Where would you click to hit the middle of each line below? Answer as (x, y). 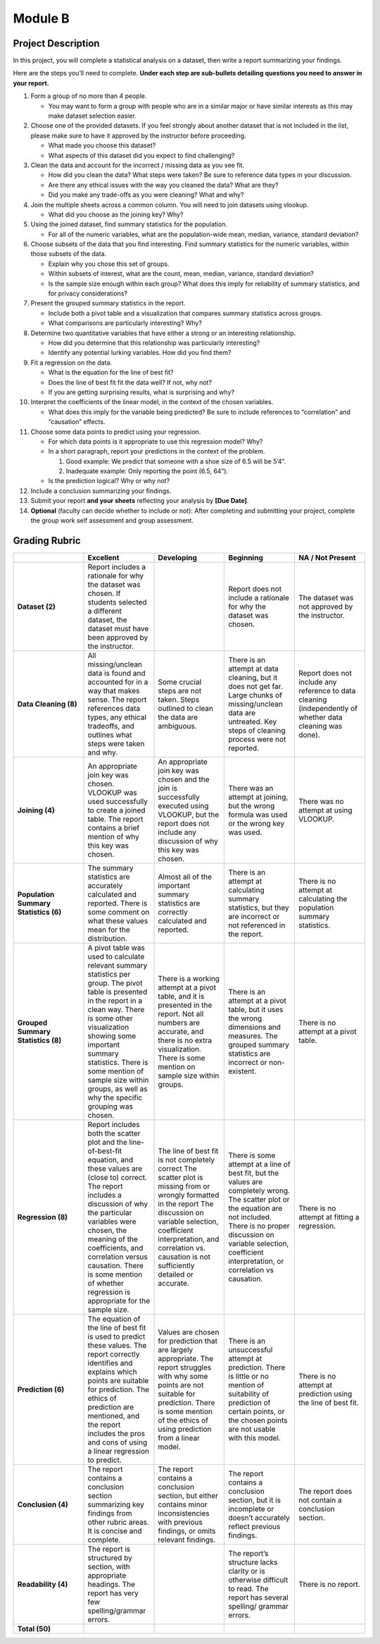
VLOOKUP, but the (189, 815)
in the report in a (115, 1000)
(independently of (328, 708)
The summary (110, 867)
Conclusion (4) (43, 1504)
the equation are (255, 1208)
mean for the (109, 930)
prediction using (325, 1394)
